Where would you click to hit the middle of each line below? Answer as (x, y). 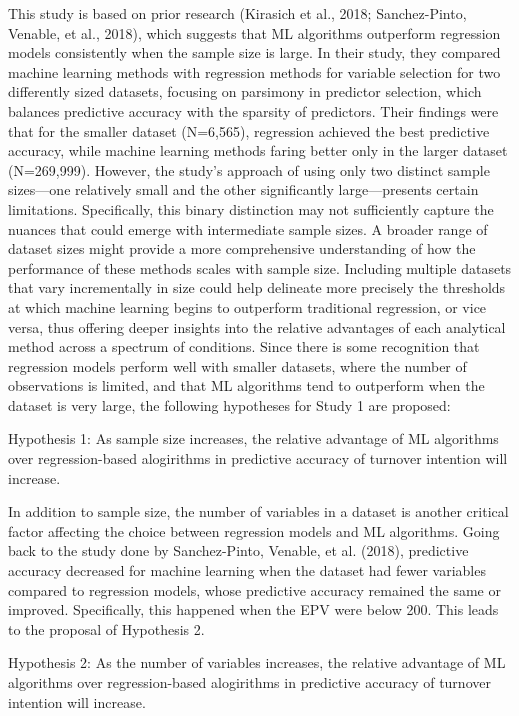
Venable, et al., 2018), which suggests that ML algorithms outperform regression (254, 32)
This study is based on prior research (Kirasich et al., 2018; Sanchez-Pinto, (237, 13)
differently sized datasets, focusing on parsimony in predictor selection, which (245, 91)
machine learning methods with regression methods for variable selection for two (254, 71)
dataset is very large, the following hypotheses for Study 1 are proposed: (229, 404)
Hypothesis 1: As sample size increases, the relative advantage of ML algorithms (253, 438)
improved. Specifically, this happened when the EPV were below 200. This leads (253, 609)
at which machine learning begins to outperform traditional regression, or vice (247, 306)
